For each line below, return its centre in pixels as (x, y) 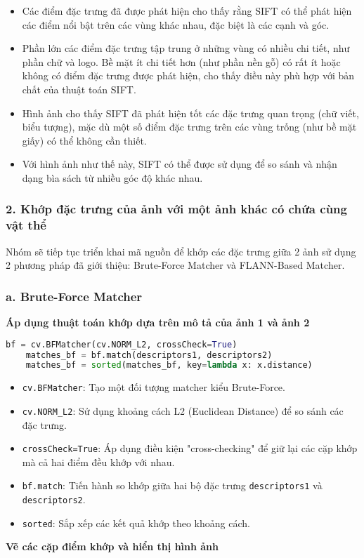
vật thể (26, 225)
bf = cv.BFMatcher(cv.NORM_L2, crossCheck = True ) (122, 344)
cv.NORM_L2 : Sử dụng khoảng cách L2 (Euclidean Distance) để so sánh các (183, 410)
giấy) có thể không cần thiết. (84, 140)
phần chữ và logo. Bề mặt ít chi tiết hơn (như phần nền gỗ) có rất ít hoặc (181, 61)
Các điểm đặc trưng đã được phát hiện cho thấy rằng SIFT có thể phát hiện (187, 11)
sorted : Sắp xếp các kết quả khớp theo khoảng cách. (136, 523)
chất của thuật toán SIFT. (79, 89)
